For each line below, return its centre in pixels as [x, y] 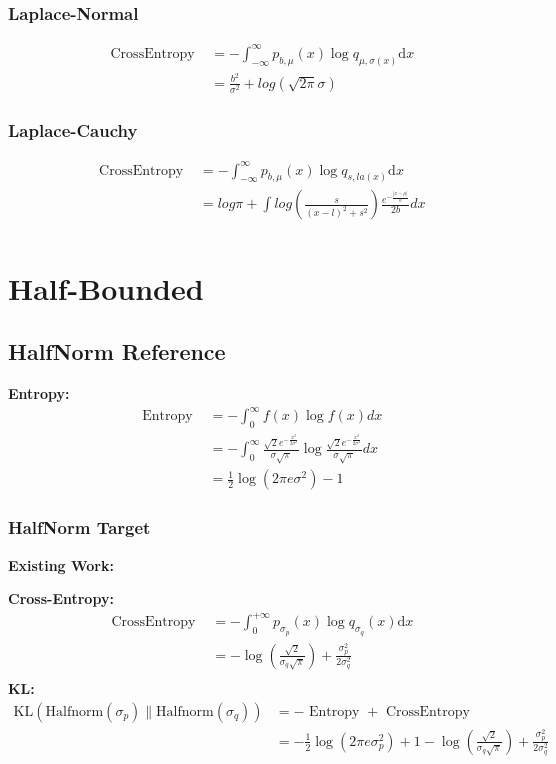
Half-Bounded [106, 287]
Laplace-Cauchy [73, 129]
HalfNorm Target [79, 527]
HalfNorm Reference [117, 351]
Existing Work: [61, 564]
